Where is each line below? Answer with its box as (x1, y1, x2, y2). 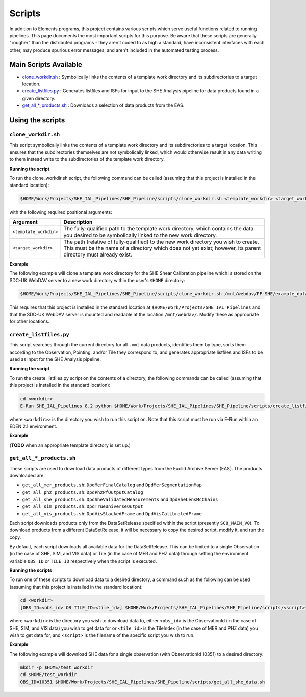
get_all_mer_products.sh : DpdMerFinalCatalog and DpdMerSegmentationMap (22, 482, 202, 488)
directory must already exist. (63, 251, 132, 258)
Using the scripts (9, 115, 65, 124)
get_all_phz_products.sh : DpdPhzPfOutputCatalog (22, 489, 143, 495)
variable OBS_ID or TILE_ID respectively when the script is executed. (9, 557, 157, 564)
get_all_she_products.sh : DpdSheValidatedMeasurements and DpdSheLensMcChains (22, 496, 218, 502)
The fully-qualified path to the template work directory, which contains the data (63, 225, 254, 232)
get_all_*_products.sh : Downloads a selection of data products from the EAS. (22, 102, 185, 108)
